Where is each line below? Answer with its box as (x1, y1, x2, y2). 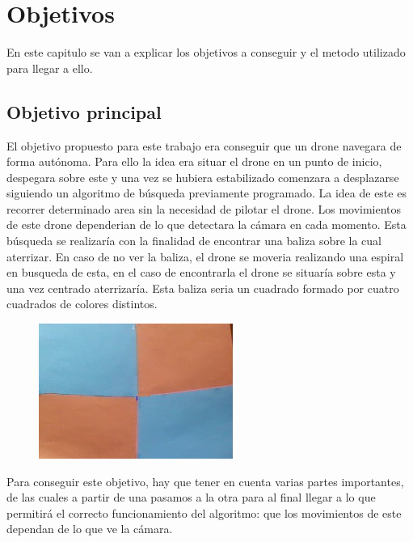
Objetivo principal (6, 99, 162, 124)
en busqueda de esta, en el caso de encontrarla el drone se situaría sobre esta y (6, 264, 396, 281)
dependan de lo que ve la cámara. (6, 520, 173, 537)
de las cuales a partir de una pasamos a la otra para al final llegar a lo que (6, 489, 376, 506)
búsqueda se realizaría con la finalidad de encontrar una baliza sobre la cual (6, 232, 382, 249)
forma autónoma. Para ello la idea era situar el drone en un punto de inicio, (6, 153, 382, 170)
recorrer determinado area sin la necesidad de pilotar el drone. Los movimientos (6, 200, 402, 217)
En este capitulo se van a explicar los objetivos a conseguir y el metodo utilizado (6, 44, 406, 61)
